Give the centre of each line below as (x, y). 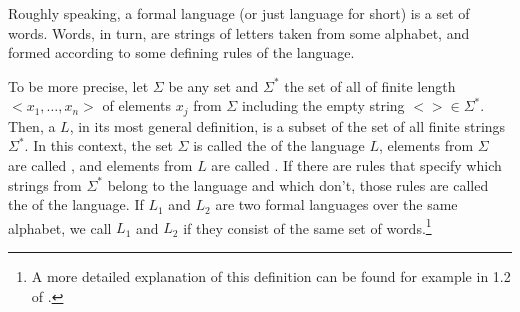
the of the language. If (76, 204)
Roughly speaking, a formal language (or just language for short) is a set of (239, 13)
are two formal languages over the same (336, 204)
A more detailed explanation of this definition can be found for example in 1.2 (271, 276)
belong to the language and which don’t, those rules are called (298, 184)
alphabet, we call (60, 227)
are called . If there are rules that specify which (356, 165)
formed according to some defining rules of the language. (181, 52)
